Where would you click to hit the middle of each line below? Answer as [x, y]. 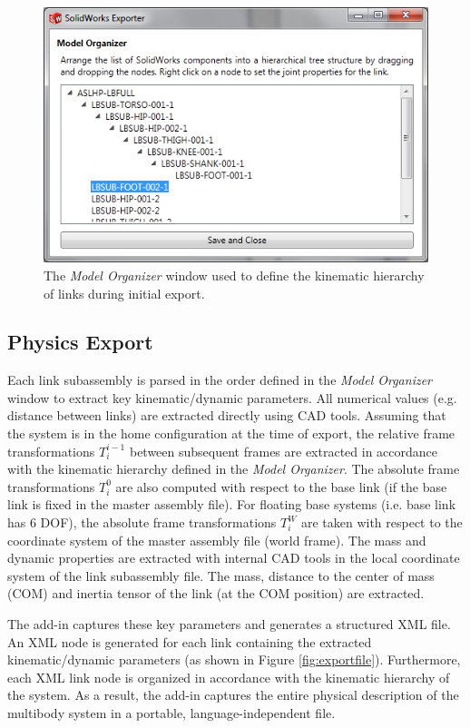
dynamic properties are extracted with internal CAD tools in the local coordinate [234, 558]
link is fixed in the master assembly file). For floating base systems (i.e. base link [232, 504]
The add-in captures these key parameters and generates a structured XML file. [229, 624]
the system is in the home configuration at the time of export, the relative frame [231, 433]
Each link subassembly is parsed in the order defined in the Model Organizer [220, 380]
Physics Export [80, 342]
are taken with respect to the [382, 522]
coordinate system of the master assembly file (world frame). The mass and [217, 540]
